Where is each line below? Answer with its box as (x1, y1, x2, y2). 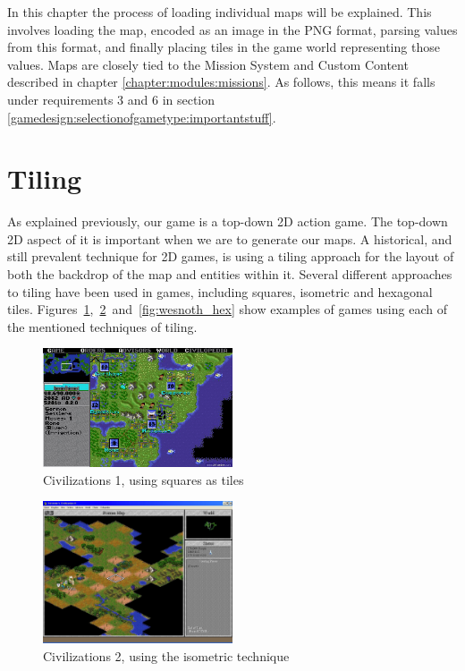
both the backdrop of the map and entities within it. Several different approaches (7, 265, 452, 284)
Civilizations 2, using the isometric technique (43, 646, 290, 665)
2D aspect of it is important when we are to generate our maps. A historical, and (7, 229, 452, 248)
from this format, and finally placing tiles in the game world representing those (7, 38, 440, 56)
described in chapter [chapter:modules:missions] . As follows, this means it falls (7, 72, 435, 91)
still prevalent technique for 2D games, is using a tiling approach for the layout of (7, 247, 454, 266)
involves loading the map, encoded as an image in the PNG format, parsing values (7, 20, 458, 38)
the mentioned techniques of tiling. (7, 317, 198, 335)
